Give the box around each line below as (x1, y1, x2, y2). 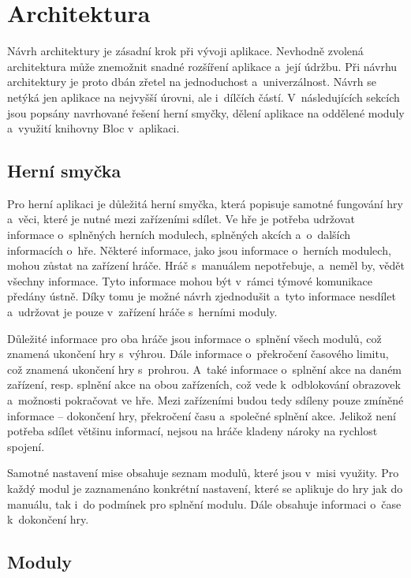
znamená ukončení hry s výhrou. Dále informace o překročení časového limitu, (7, 345, 389, 362)
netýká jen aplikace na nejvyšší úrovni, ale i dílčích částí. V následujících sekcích (7, 88, 400, 105)
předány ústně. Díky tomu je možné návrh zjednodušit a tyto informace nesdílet (7, 288, 396, 304)
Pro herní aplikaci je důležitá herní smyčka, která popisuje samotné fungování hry (7, 195, 403, 211)
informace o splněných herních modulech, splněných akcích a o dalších (7, 226, 351, 243)
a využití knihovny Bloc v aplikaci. (7, 120, 180, 136)
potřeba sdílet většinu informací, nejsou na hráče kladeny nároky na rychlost (7, 423, 378, 439)
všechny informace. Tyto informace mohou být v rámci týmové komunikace (7, 272, 372, 289)
